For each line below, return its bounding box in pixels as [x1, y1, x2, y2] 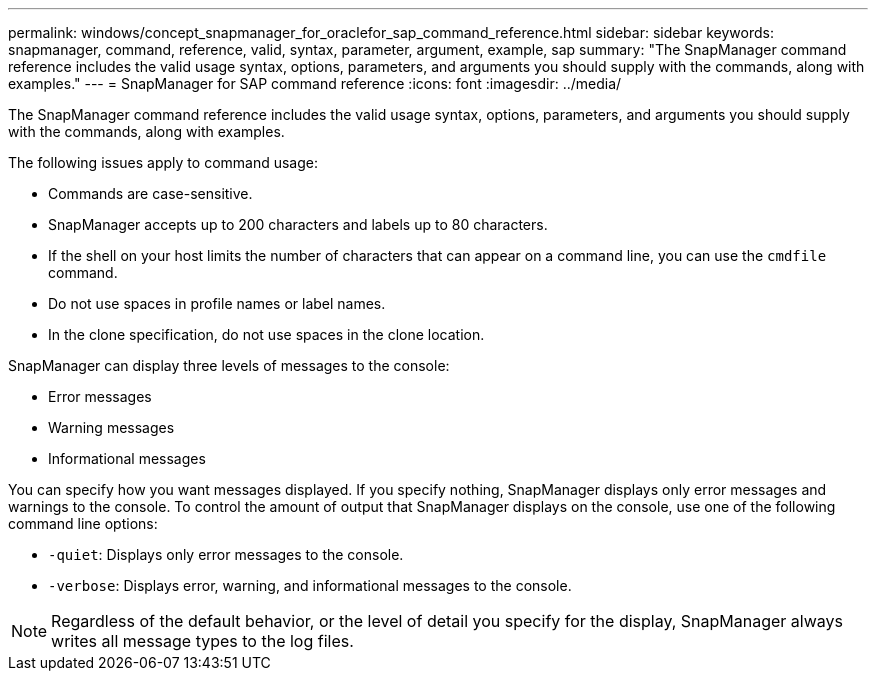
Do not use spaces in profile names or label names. [48, 295, 386, 312]
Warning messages [48, 419, 175, 436]
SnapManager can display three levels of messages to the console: [8, 357, 450, 374]
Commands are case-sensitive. [48, 185, 253, 202]
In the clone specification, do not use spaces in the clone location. [48, 326, 485, 343]
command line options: [8, 515, 158, 532]
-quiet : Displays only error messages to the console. [48, 546, 404, 563]
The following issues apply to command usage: [8, 154, 319, 171]
